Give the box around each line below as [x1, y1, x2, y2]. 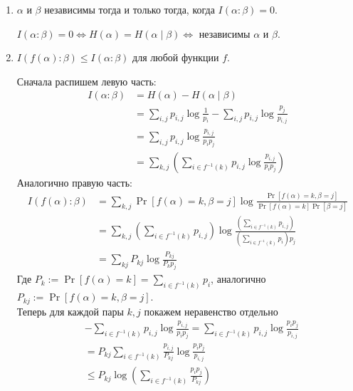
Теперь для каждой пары [16, 303, 124, 318]
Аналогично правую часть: [16, 174, 132, 189]
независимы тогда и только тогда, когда [44, 2, 215, 16]
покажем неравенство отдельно [144, 303, 278, 318]
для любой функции [132, 50, 219, 65]
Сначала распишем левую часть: [16, 73, 157, 88]
